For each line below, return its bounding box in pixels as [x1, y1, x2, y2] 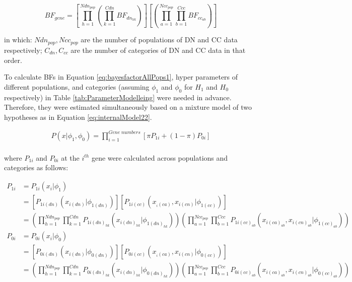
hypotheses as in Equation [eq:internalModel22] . [4, 111, 152, 122]
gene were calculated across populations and [91, 152, 228, 163]
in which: [4, 34, 32, 45]
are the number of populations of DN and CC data [81, 34, 238, 45]
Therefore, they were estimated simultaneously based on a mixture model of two [4, 102, 252, 112]
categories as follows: [4, 162, 68, 173]
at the [61, 152, 80, 163]
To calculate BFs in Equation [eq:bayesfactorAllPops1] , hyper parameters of [4, 72, 238, 82]
